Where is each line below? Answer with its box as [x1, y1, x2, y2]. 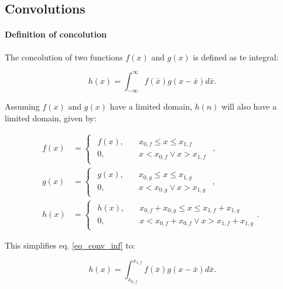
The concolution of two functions [5, 50, 123, 63]
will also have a [221, 100, 277, 113]
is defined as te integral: [193, 50, 279, 63]
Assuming [5, 100, 40, 113]
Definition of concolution [5, 28, 107, 40]
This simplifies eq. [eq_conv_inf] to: [5, 239, 135, 251]
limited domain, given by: [5, 112, 97, 124]
